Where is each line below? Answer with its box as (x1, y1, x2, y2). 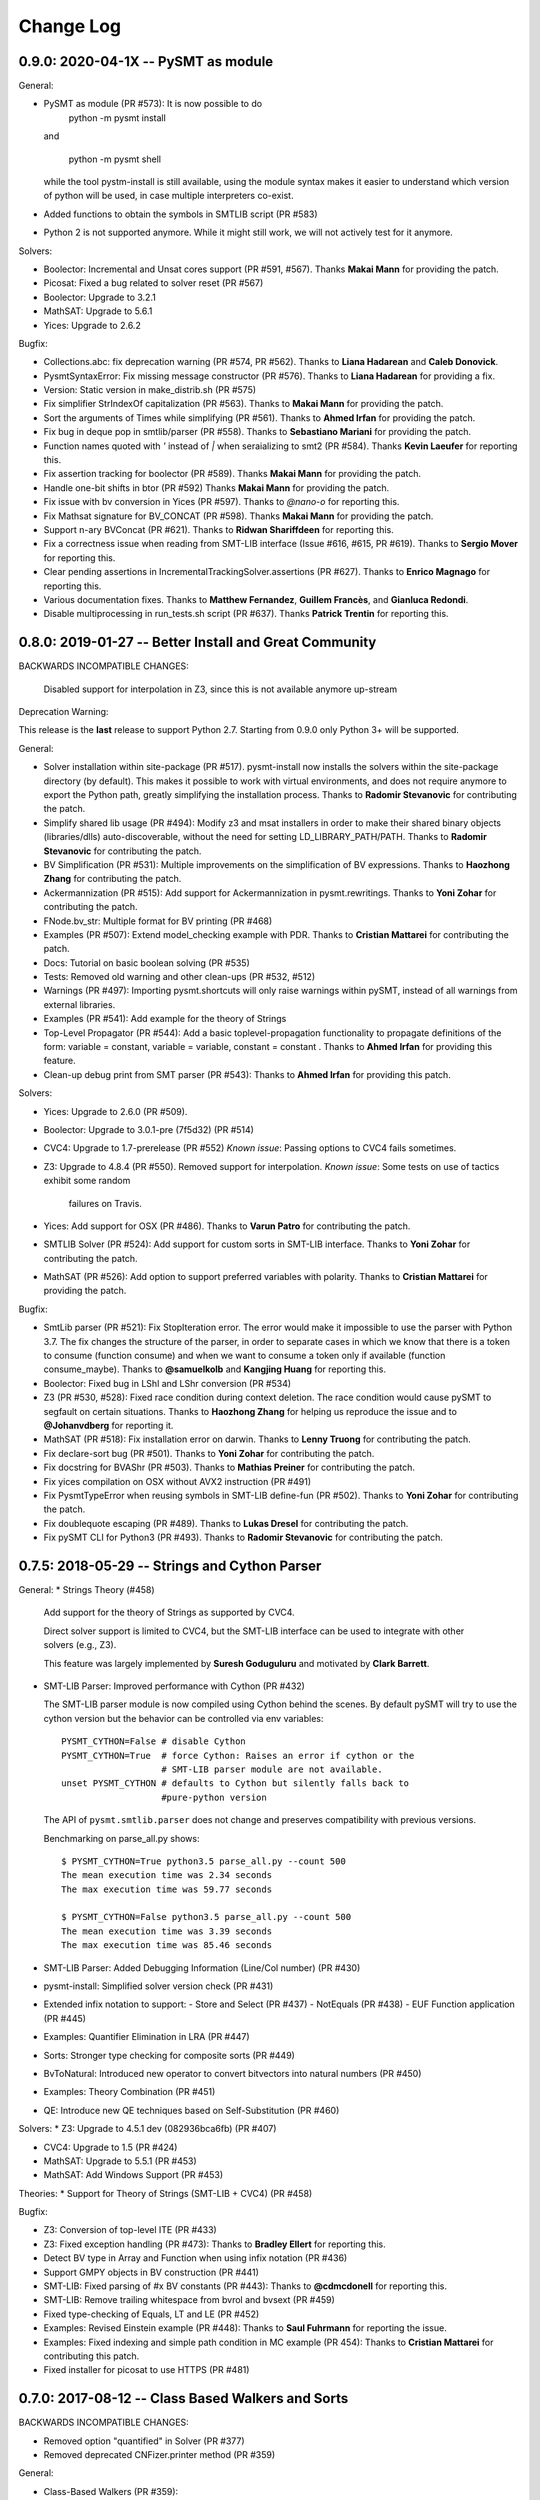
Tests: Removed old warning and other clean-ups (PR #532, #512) (43, 971, 316, 983)
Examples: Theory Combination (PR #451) (43, 2086, 216, 2098)
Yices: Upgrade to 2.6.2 (43, 319, 142, 331)
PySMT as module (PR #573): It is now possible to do (43, 98, 263, 110)
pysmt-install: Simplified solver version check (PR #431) (43, 1980, 274, 1992)
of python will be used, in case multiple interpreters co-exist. (43, 190, 294, 202)
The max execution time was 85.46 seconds (61, 1940, 273, 1951)
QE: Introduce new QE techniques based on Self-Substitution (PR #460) (43, 2104, 340, 2116)
